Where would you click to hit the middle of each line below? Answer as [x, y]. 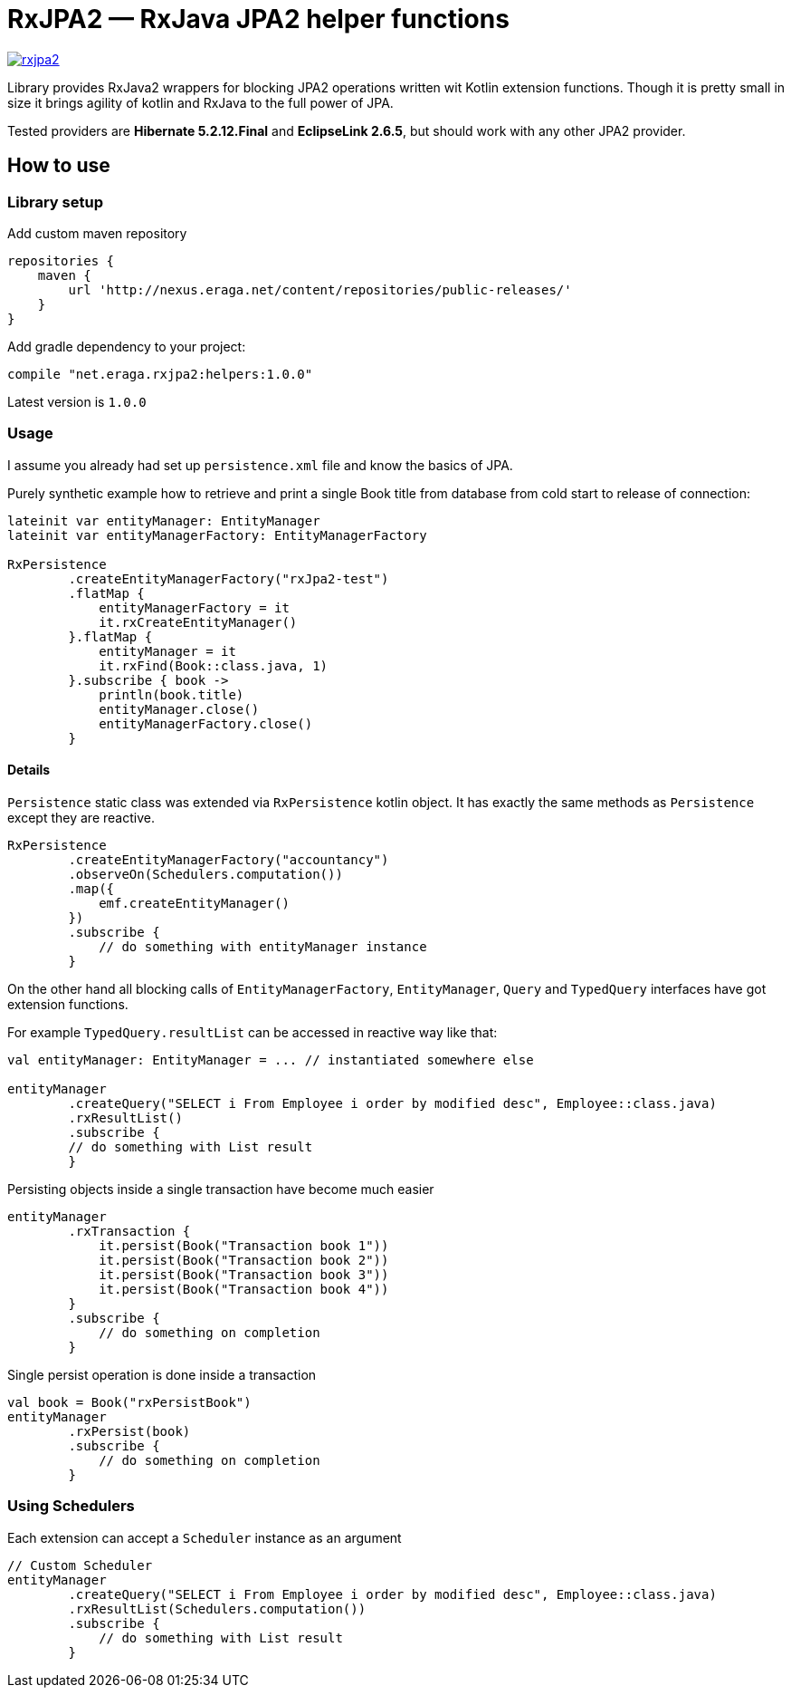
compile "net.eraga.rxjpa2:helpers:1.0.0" [160, 374]
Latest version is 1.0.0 [77, 401]
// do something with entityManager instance [263, 946]
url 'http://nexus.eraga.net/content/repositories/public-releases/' [320, 289]
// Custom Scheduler [80, 1565]
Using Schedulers [71, 1506]
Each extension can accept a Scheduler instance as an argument [205, 1537]
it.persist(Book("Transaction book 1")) [244, 1245]
